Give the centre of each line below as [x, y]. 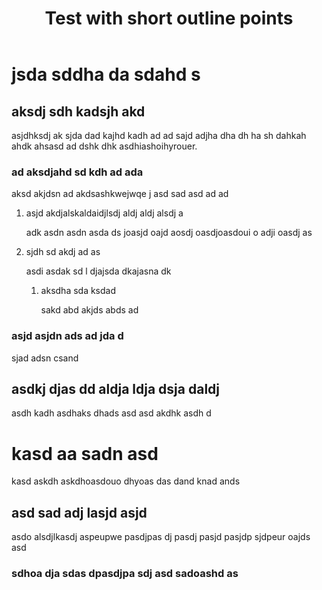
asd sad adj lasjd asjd [79, 512]
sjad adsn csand [45, 358]
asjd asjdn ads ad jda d [67, 336]
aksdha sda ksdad [78, 291]
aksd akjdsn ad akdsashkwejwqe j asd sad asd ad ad [120, 194]
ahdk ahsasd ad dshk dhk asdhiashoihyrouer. [104, 146]
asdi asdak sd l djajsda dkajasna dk [98, 271]
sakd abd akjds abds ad [89, 310]
